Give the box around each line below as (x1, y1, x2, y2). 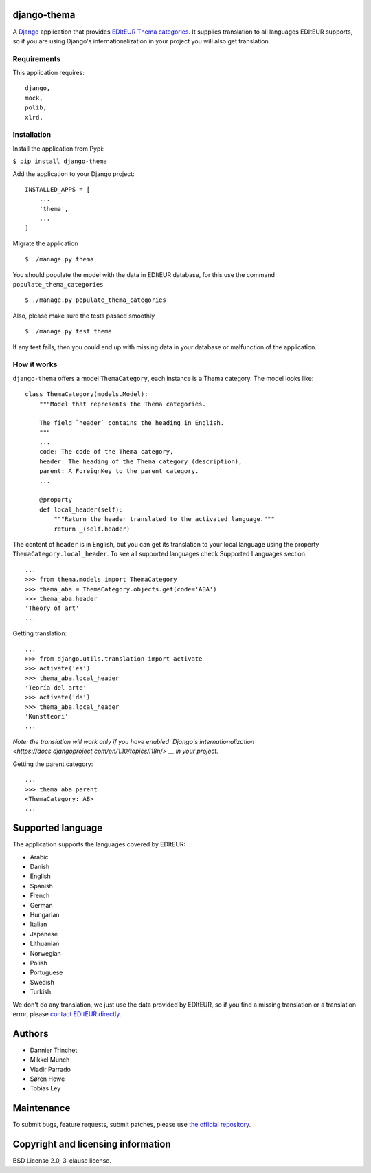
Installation (12, 130, 52, 140)
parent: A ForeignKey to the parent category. (38, 468, 199, 475)
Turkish (30, 987, 52, 996)
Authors (12, 1028, 49, 1040)
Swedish (30, 978, 54, 986)
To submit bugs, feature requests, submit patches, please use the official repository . (12, 1121, 251, 1129)
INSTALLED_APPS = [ (25, 186, 91, 193)
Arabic (30, 853, 49, 861)
